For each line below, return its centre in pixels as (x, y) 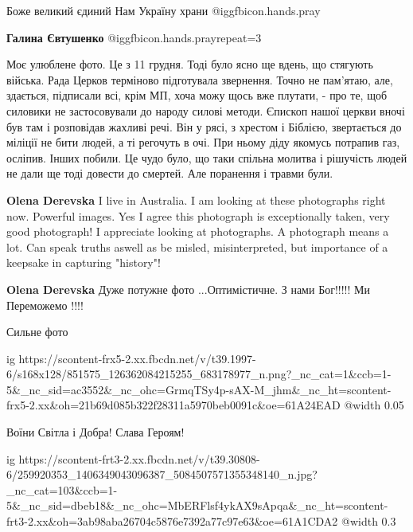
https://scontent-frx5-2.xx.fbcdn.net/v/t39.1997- (137, 358)
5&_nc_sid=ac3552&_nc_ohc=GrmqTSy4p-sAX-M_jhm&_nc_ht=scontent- (199, 389)
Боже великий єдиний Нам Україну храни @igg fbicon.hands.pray (164, 10)
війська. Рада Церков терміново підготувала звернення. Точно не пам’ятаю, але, (200, 79)
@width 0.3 (369, 521)
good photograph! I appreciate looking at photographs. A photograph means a (198, 231)
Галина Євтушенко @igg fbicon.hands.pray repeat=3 (134, 37)
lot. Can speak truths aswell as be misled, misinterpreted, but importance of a (197, 246)
